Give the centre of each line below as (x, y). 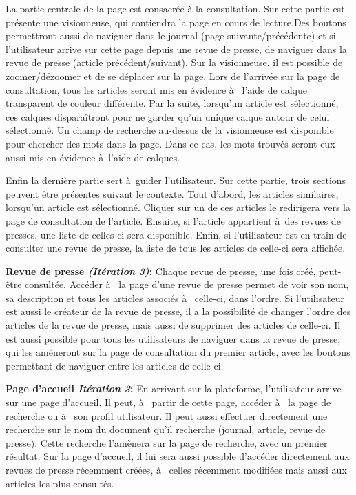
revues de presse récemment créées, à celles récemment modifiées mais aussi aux (176, 469)
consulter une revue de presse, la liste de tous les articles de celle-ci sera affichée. (176, 248)
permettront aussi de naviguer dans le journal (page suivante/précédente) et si (171, 36)
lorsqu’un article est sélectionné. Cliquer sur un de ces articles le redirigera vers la (178, 207)
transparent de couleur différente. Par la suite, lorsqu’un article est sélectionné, (172, 103)
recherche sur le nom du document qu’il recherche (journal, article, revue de (166, 429)
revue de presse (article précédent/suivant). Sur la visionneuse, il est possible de (174, 62)
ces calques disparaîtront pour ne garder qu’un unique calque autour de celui (168, 116)
